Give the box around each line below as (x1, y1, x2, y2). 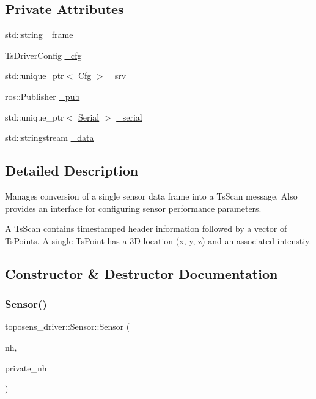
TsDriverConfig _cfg (5, 48, 82, 61)
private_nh (5, 361, 47, 374)
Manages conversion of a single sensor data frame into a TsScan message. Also (5, 189, 298, 202)
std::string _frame (5, 28, 73, 41)
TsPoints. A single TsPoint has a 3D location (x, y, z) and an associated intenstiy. (5, 234, 312, 247)
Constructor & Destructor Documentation (5, 264, 278, 283)
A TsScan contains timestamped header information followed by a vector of (5, 222, 287, 235)
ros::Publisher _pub (5, 89, 80, 102)
